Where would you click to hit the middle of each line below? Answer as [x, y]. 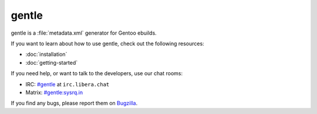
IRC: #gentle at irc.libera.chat [68, 84]
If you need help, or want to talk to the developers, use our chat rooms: [97, 73]
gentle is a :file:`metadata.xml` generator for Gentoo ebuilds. [84, 33]
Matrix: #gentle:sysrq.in [54, 92]
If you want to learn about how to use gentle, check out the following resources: [108, 43]
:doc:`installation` [46, 54]
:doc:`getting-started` [52, 62]
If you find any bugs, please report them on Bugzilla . [74, 103]
